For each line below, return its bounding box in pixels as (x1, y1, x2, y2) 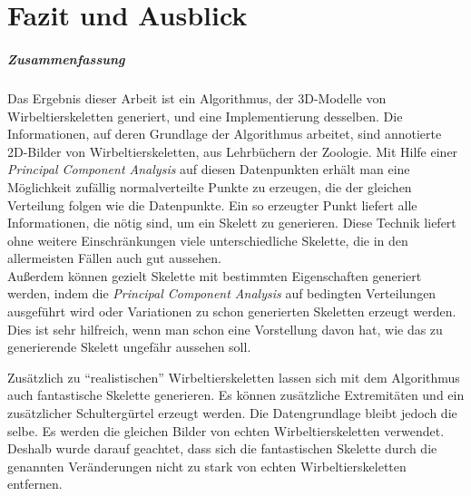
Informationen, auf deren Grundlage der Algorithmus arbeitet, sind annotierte (7, 124, 442, 143)
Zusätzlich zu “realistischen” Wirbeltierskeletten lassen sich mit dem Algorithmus (7, 367, 460, 386)
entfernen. (7, 474, 63, 493)
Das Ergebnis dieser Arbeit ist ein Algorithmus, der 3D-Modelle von (7, 88, 387, 107)
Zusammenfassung (7, 49, 125, 68)
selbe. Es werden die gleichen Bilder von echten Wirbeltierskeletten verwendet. (7, 421, 445, 440)
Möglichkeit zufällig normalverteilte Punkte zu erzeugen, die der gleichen (7, 177, 412, 196)
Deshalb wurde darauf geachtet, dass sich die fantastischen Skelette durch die (7, 439, 437, 458)
